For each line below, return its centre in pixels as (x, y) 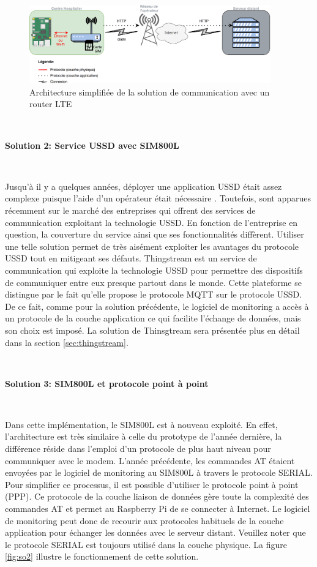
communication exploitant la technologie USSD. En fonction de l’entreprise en (151, 222)
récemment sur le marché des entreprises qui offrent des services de (130, 210)
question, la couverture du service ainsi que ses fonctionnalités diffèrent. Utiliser (155, 234)
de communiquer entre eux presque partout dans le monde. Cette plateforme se (153, 282)
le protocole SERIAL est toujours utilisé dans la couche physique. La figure (146, 544)
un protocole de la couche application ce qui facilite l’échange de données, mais (153, 318)
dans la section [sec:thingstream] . (67, 342)
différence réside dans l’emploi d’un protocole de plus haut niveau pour (138, 449)
